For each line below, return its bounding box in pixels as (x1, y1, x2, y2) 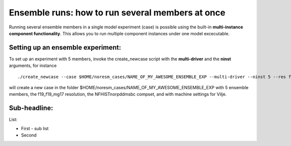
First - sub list (21, 125, 49, 131)
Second (21, 133, 37, 138)
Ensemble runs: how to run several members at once (9, 7, 226, 18)
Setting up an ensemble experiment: (9, 43, 121, 52)
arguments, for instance (9, 63, 57, 68)
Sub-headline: (9, 104, 53, 112)
